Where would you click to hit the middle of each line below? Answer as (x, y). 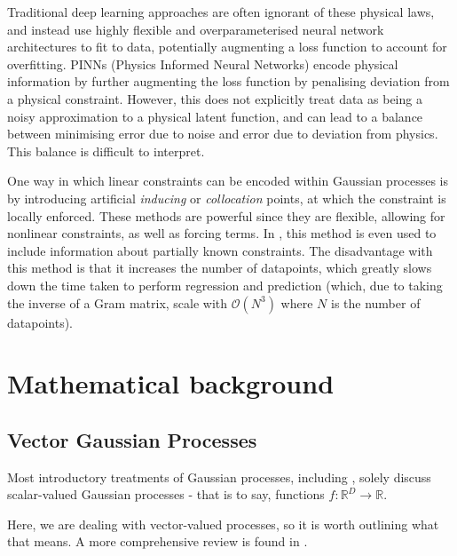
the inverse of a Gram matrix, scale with (118, 302)
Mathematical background (171, 383)
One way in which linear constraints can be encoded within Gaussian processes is (228, 181)
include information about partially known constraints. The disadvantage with (220, 250)
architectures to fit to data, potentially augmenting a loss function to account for (227, 47)
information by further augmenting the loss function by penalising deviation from (228, 81)
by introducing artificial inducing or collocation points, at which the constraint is (227, 198)
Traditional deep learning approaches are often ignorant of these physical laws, (221, 12)
